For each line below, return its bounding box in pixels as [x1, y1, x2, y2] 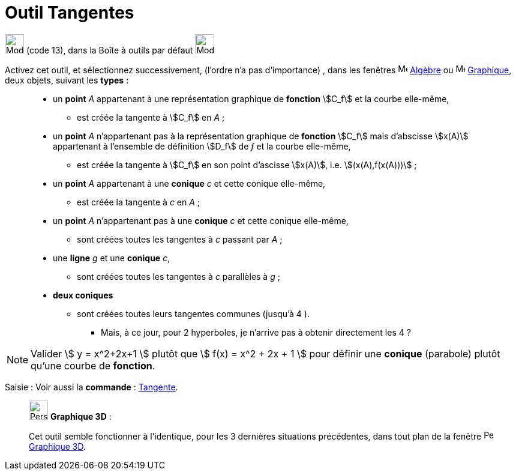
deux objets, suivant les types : [5, 74, 129, 85]
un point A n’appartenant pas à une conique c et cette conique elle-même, [53, 215, 349, 226]
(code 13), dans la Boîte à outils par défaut [26, 44, 193, 55]
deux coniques [53, 289, 113, 300]
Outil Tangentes [5, 2, 134, 23]
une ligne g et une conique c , [53, 252, 170, 263]
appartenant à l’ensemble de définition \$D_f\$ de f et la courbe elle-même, [53, 141, 351, 151]
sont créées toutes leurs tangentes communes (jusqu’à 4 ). [77, 308, 310, 319]
